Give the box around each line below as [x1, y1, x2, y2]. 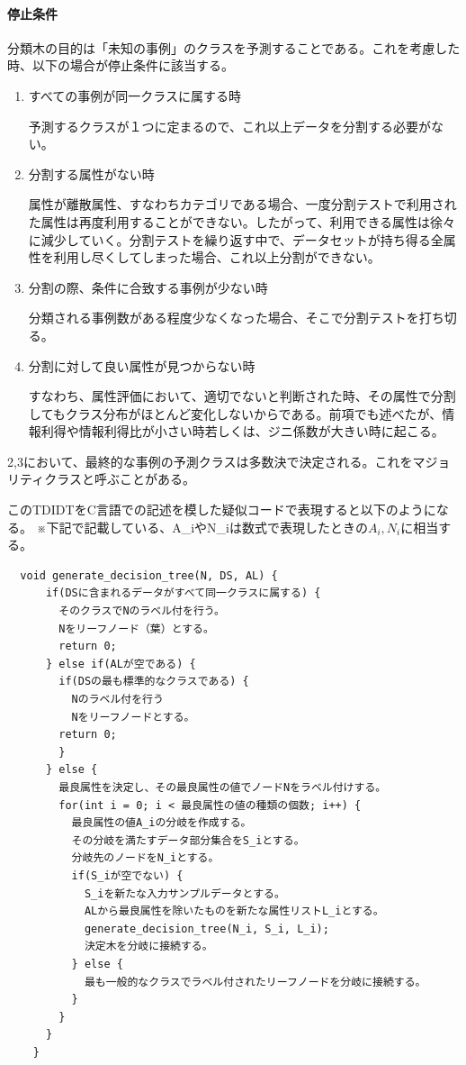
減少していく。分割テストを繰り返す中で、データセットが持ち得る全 [40, 230, 444, 249]
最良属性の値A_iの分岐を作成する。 [71, 816, 252, 830]
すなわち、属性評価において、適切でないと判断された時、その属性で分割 [28, 387, 456, 405]
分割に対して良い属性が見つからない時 [28, 356, 255, 375]
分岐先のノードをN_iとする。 [71, 851, 220, 865]
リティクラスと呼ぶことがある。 [7, 469, 195, 488]
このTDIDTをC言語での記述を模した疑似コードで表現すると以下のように [7, 500, 436, 519]
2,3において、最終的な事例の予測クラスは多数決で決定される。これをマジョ [7, 451, 451, 470]
